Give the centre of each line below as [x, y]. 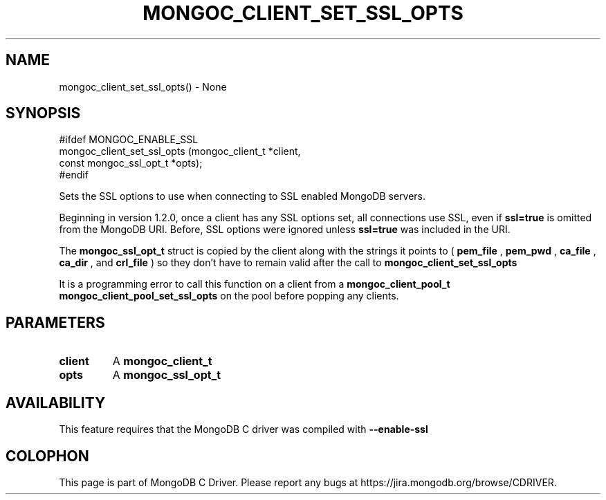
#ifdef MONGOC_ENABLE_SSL [129, 140]
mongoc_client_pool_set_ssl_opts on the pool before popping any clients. [229, 296]
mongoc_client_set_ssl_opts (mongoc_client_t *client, [180, 151]
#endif [74, 175]
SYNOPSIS [43, 113]
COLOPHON [47, 456]
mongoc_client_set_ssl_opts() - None [143, 86]
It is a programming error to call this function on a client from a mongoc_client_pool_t [255, 284]
